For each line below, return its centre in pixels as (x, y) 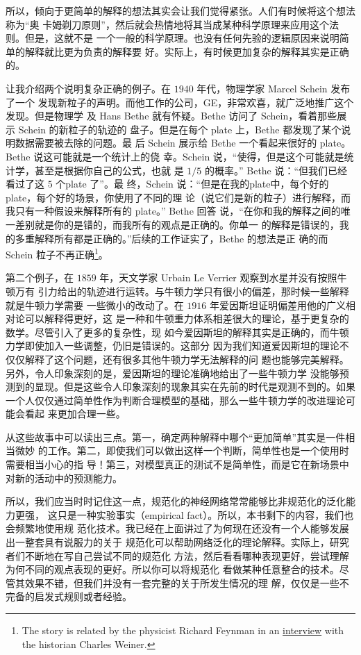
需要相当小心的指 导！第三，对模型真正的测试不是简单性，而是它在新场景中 (177, 464)
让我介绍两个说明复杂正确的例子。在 (88, 88)
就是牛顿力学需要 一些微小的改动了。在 (95, 305)
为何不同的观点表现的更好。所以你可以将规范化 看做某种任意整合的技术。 (173, 569)
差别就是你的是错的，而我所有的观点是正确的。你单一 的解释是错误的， (177, 224)
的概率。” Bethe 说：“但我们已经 (276, 170)
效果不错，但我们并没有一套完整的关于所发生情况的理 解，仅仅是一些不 (187, 582)
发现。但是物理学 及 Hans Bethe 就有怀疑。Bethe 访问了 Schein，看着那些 (171, 116)
